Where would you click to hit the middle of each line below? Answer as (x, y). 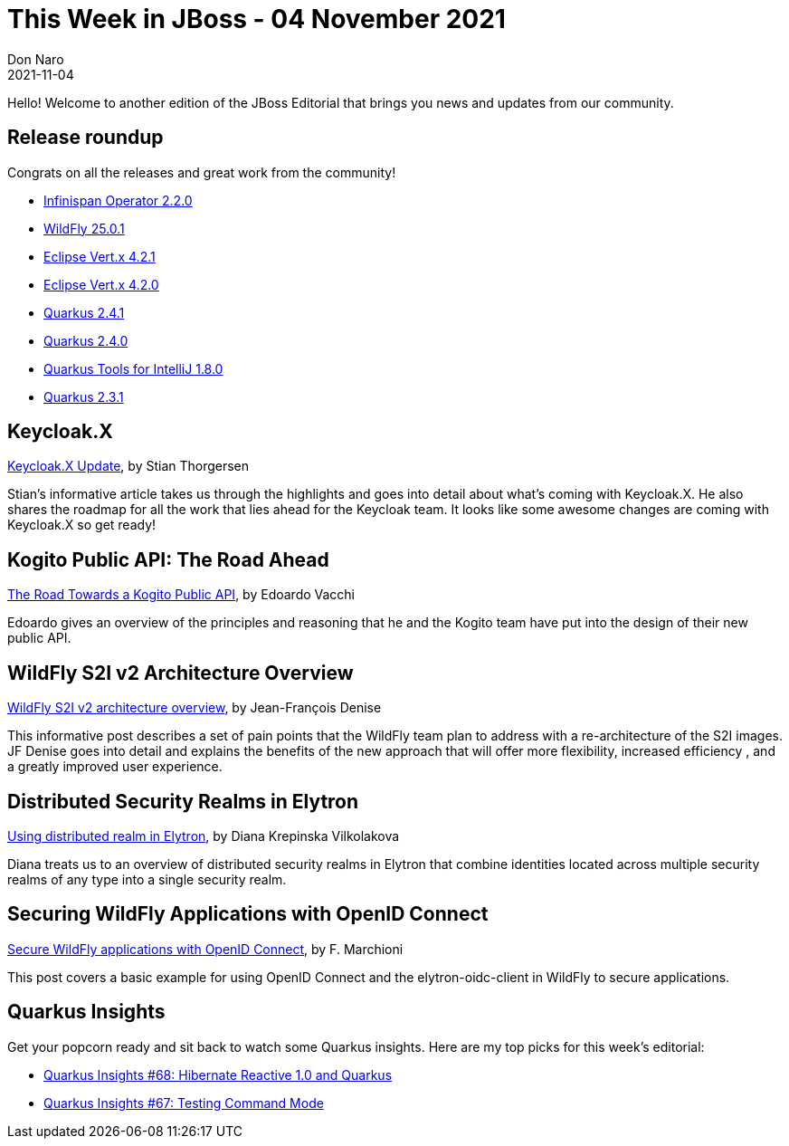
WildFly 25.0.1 (84, 228)
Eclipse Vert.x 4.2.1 (100, 256)
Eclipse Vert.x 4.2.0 (101, 284)
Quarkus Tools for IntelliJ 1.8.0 (133, 368)
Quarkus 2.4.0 (86, 340)
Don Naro (36, 59)
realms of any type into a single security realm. (147, 879)
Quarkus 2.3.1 (84, 396)
